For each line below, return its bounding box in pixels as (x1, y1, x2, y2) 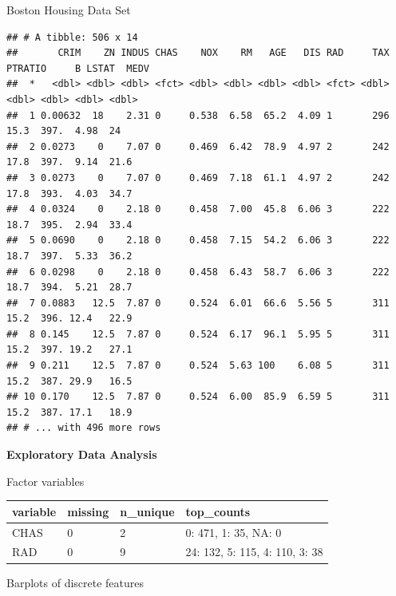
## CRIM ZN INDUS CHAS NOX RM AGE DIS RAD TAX (6, 47, 390, 59)
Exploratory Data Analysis (6, 446, 157, 463)
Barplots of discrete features (6, 574, 145, 590)
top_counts (185, 503, 251, 519)
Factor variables (6, 472, 85, 489)
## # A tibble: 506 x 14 (6, 31, 138, 43)
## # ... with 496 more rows (6, 422, 161, 434)
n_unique (120, 503, 175, 519)
